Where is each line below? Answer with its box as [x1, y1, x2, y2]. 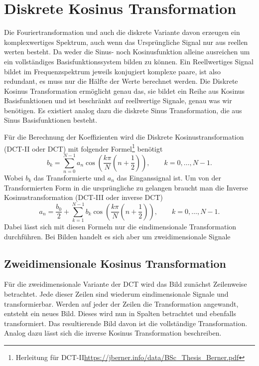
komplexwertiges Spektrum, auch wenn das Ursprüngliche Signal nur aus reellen [4, 36, 248, 47]
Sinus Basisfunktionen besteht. [4, 115, 98, 125]
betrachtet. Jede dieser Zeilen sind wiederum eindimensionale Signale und [4, 288, 229, 299]
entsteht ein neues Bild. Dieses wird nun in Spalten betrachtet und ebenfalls [4, 308, 236, 319]
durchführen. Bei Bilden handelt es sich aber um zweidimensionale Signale [4, 231, 231, 241]
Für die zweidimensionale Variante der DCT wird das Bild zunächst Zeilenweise [4, 279, 247, 289]
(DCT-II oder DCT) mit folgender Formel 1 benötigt [4, 142, 163, 154]
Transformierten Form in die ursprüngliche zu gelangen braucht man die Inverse [4, 182, 248, 192]
